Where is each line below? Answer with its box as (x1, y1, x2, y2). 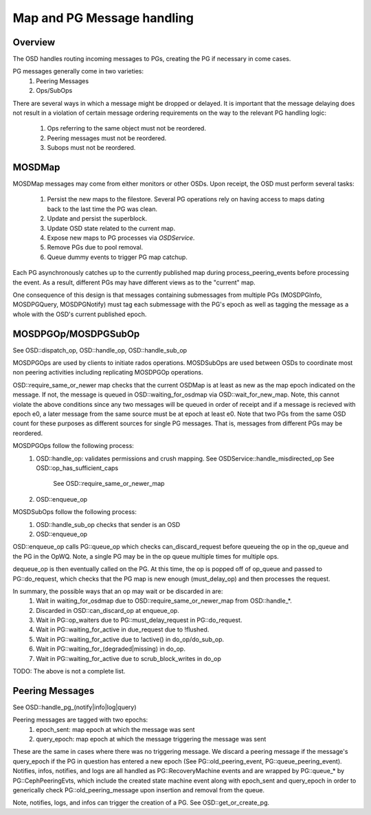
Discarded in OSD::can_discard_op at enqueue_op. (36, 606, 180, 614)
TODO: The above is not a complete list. (12, 667, 126, 676)
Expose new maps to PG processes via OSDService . (47, 234, 195, 242)
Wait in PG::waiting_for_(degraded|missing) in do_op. (36, 645, 185, 653)
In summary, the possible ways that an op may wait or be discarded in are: (12, 587, 223, 595)
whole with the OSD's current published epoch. (12, 310, 147, 318)
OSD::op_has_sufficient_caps (36, 464, 119, 472)
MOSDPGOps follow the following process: (12, 442, 134, 450)
